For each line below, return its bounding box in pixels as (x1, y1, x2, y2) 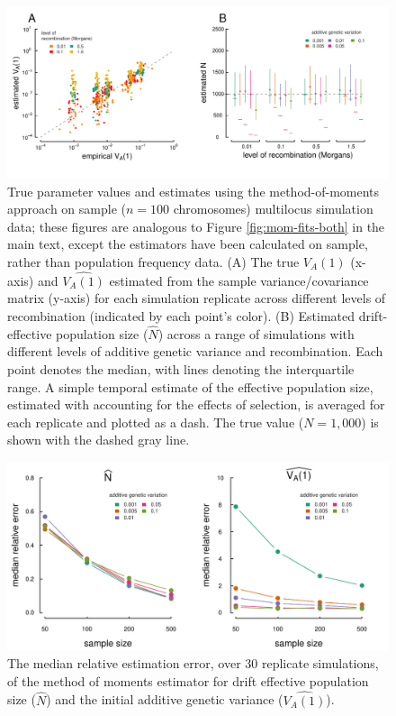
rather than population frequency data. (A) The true (7, 252, 300, 271)
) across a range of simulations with (157, 324, 355, 343)
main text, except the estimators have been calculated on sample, (7, 234, 368, 253)
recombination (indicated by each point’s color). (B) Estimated (7, 307, 355, 326)
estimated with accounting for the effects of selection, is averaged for (7, 395, 385, 414)
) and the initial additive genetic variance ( (46, 690, 283, 709)
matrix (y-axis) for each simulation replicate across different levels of (7, 289, 386, 308)
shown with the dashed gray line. (7, 430, 190, 449)
